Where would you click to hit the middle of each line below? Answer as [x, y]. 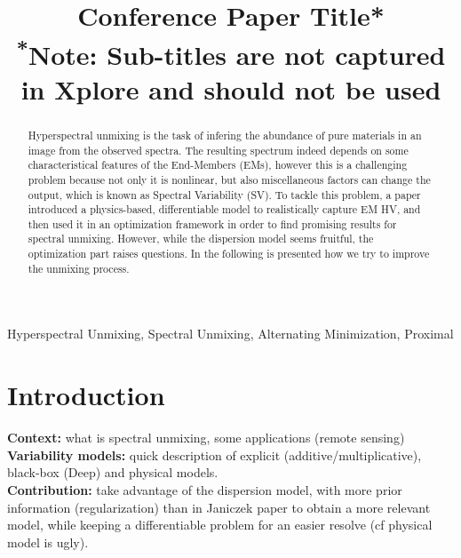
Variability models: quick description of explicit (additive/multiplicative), [215, 454]
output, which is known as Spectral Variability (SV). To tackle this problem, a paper [224, 194]
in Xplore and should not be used [231, 88]
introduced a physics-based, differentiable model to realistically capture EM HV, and [224, 209]
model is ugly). [48, 542]
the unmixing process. [79, 268]
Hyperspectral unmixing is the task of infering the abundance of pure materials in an [225, 135]
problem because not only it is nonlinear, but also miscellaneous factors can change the [229, 179]
